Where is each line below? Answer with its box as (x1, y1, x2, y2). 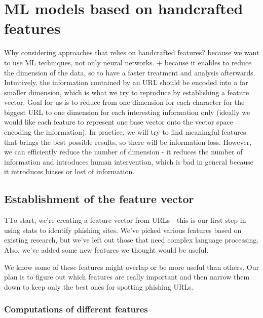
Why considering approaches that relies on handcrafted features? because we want (4, 47, 259, 58)
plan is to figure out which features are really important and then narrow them (4, 271, 250, 282)
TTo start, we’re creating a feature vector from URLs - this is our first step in (4, 215, 246, 225)
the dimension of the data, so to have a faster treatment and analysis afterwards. (4, 67, 255, 77)
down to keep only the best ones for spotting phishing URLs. (4, 281, 194, 292)
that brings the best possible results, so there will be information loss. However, (4, 136, 252, 147)
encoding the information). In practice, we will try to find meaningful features (4, 127, 246, 137)
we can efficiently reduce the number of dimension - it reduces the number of (4, 146, 243, 157)
